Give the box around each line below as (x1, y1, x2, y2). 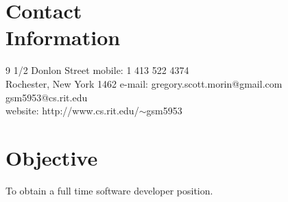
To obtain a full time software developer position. (5, 183, 213, 197)
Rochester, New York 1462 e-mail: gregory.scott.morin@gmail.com (5, 76, 283, 90)
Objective (5, 143, 98, 171)
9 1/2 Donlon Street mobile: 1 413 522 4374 (5, 63, 189, 77)
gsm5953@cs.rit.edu (5, 90, 88, 104)
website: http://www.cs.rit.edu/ (5, 103, 139, 118)
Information (5, 23, 121, 51)
